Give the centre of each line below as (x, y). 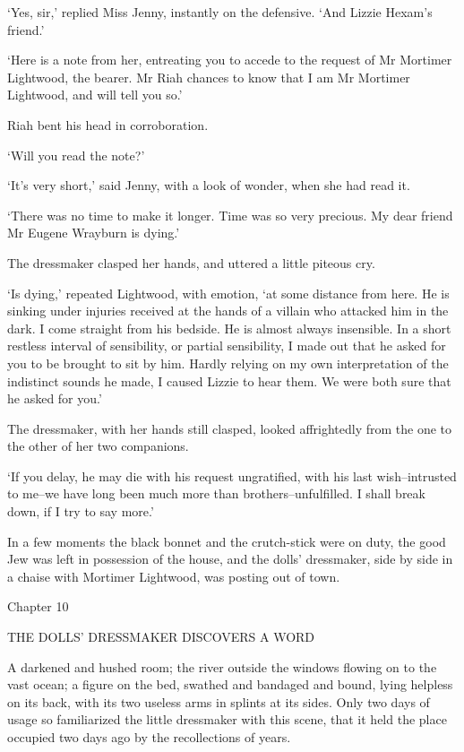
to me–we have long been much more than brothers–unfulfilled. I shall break (216, 493)
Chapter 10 (38, 606)
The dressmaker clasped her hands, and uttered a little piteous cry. (191, 262)
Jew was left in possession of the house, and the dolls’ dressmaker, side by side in (230, 559)
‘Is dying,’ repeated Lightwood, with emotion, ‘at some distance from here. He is (228, 293)
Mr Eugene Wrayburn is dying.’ (94, 233)
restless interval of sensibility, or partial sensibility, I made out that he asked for (227, 346)
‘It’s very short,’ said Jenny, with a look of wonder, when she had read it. (209, 185)
